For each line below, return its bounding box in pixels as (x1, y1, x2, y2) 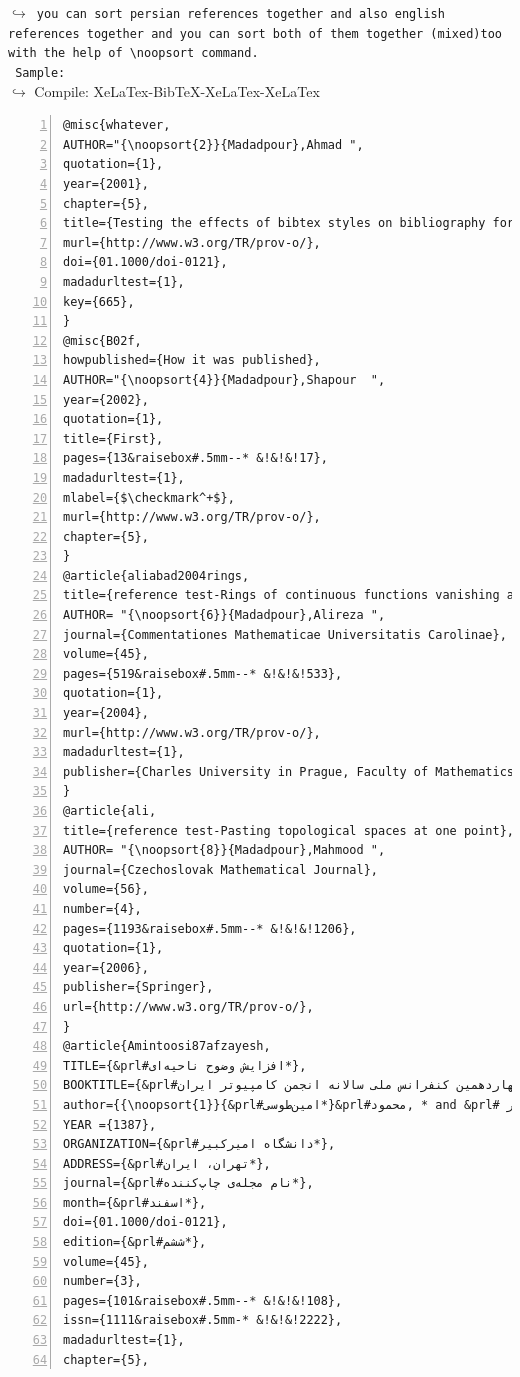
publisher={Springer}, (63, 980, 214, 995)
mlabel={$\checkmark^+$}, (63, 490, 235, 505)
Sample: (15, 65, 66, 80)
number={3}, (63, 1274, 142, 1289)
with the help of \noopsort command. (8, 46, 259, 61)
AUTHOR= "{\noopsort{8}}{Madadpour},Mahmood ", (63, 843, 386, 858)
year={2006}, (63, 960, 149, 975)
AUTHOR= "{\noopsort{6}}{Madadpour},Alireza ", (63, 608, 386, 623)
